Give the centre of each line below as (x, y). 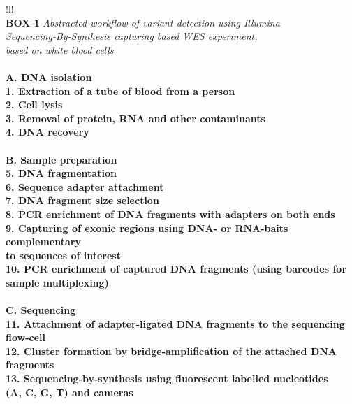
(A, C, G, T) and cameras (69, 392)
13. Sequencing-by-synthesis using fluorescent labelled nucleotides (167, 378)
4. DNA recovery (47, 132)
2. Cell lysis (34, 104)
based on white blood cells (60, 49)
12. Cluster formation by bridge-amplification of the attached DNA (171, 351)
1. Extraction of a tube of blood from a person (120, 91)
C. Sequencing (41, 310)
